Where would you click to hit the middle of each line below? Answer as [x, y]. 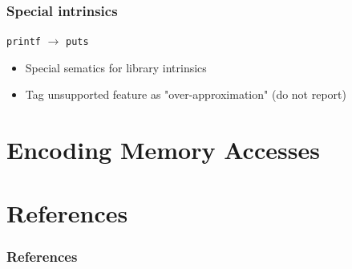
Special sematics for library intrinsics [116, 67]
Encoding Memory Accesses [163, 150]
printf [24, 42]
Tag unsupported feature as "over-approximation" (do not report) [186, 94]
